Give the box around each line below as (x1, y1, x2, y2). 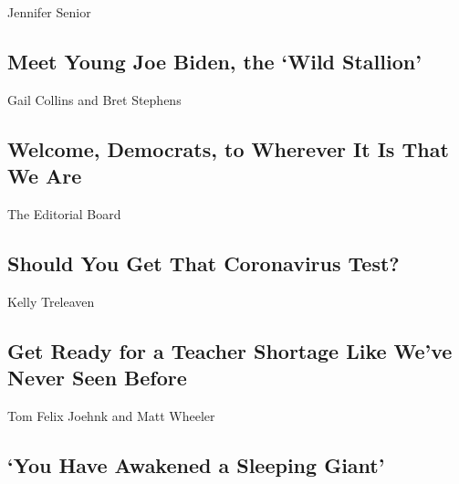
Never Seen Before (7, 363, 187, 392)
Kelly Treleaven (7, 291, 95, 310)
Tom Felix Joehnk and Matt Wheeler (7, 405, 215, 425)
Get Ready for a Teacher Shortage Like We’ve (7, 336, 453, 364)
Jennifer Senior (7, 3, 91, 21)
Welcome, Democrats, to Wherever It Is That (7, 134, 449, 163)
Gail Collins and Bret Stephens (7, 89, 182, 109)
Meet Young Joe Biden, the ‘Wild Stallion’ (7, 47, 422, 75)
